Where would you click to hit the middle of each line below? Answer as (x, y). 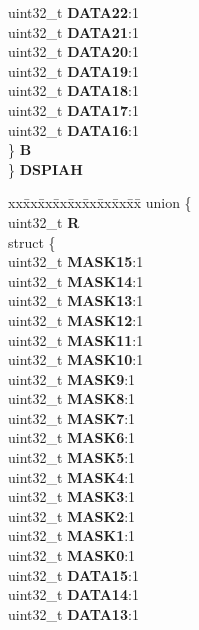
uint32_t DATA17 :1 (73, 109)
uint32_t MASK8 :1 (72, 398)
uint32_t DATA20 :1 (73, 51)
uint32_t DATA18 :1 (73, 90)
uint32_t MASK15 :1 (76, 261)
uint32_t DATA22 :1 (73, 12)
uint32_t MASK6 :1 (72, 437)
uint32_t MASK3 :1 (72, 496)
